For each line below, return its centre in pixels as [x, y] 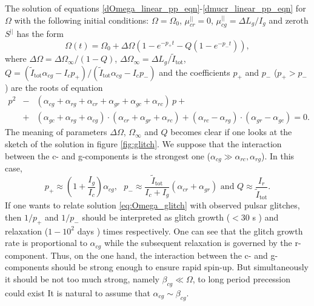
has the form [40, 34]
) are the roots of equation [54, 87]
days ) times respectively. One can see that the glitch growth [190, 231]
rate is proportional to [46, 243]
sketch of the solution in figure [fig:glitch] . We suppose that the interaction [143, 143]
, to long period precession [242, 278]
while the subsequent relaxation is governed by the [198, 243]
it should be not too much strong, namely [82, 278]
